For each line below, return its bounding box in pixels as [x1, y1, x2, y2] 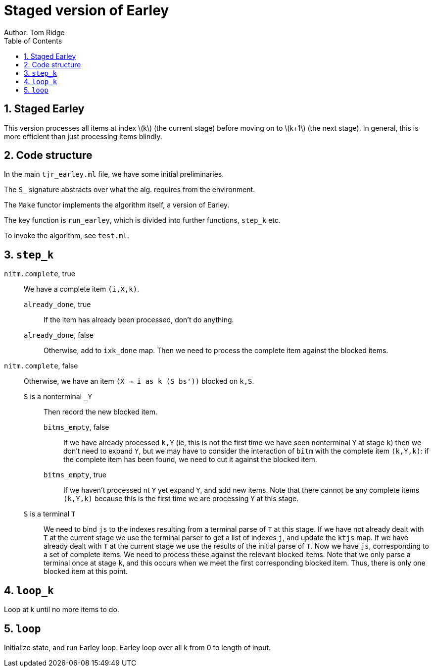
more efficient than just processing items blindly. [4, 132, 162, 141]
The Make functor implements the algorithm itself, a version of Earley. [4, 201, 230, 209]
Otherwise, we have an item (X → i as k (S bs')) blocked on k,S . [24, 377, 254, 386]
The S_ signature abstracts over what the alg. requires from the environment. [4, 185, 255, 194]
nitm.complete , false [4, 361, 78, 370]
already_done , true [24, 300, 91, 309]
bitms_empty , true [44, 470, 106, 479]
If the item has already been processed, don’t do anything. [44, 315, 234, 324]
